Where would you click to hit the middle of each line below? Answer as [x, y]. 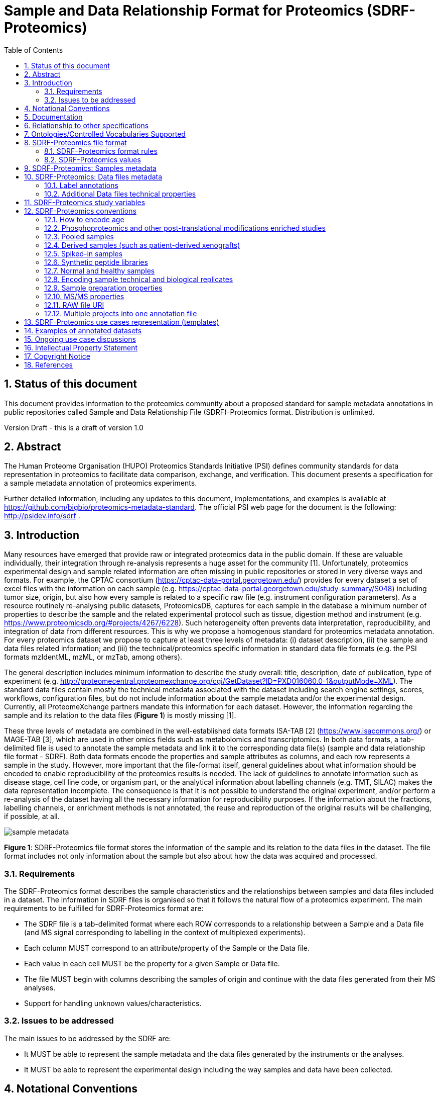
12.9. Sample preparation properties [103, 288]
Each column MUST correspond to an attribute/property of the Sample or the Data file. [167, 948]
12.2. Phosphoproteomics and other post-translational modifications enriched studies [185, 228]
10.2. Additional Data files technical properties [120, 194]
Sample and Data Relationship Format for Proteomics [184, 11]
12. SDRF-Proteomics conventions [80, 211]
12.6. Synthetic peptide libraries [96, 262]
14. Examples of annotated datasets [83, 330]
